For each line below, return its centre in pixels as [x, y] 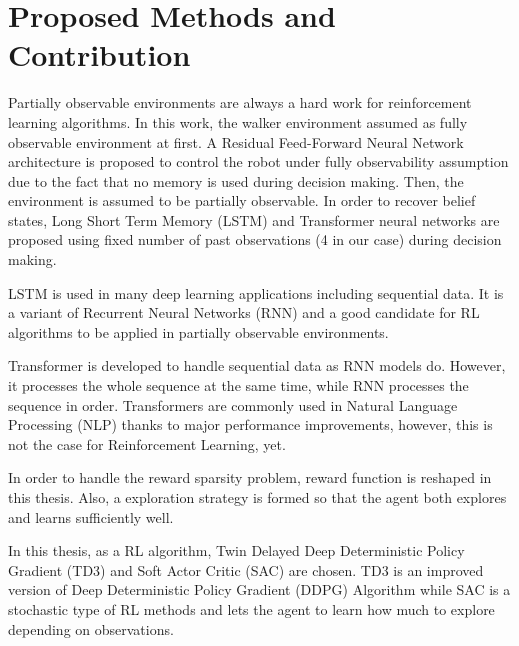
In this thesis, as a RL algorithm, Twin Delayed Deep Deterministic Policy [236, 550]
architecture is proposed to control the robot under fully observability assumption [258, 161]
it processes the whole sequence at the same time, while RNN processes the [238, 385]
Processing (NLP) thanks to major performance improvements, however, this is [250, 424]
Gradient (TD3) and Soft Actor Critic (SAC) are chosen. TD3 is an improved [246, 569]
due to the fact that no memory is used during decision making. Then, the [236, 180]
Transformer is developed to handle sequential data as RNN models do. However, [257, 365]
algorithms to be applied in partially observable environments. [198, 331]
